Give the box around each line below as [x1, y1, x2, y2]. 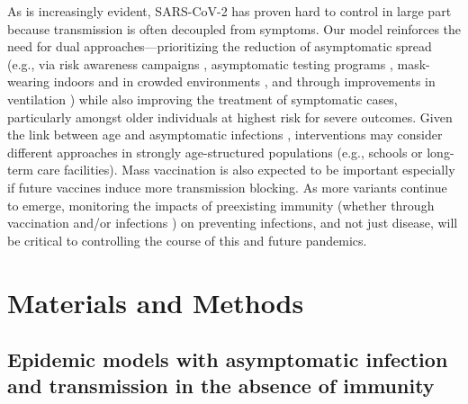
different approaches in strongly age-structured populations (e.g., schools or [7, 142, 423, 161]
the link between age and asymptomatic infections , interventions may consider [7, 125, 443, 144]
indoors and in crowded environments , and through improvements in [53, 72, 436, 91]
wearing [7, 72, 50, 91]
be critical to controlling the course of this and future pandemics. [7, 230, 367, 249]
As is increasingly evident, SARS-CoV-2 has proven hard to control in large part [7, 2, 452, 20]
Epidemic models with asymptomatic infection [7, 346, 448, 373]
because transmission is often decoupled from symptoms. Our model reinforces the [7, 19, 462, 38]
